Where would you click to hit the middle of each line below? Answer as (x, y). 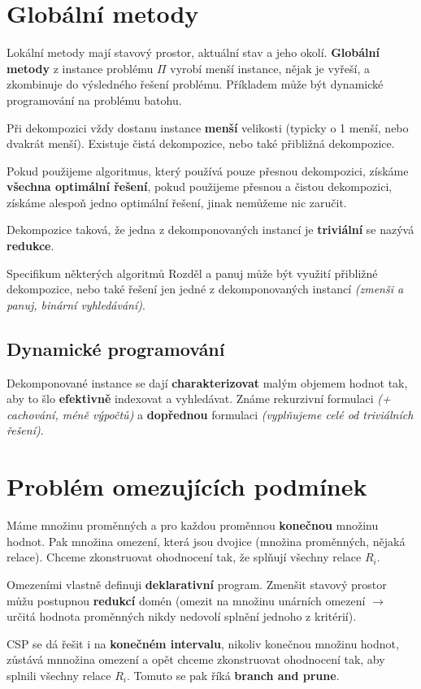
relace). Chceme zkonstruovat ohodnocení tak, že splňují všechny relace (184, 557)
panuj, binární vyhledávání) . (76, 304)
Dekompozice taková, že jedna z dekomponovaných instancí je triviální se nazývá (210, 230)
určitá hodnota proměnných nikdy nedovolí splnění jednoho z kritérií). (182, 616)
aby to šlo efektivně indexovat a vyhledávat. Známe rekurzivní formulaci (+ (199, 399)
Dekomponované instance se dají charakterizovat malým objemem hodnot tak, (207, 382)
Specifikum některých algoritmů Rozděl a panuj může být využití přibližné (192, 273)
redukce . (30, 246)
